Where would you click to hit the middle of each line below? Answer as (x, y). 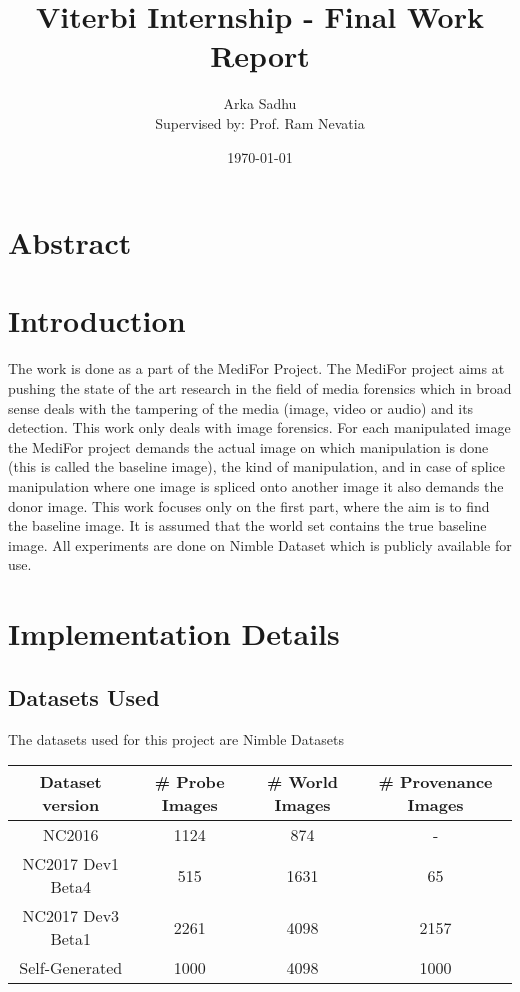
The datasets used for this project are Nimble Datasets (176, 738)
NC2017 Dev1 (71, 864)
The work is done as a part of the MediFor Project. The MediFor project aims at (256, 368)
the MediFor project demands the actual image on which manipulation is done (248, 446)
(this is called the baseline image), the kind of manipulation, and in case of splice (256, 466)
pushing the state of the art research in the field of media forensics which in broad (260, 388)
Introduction (97, 320)
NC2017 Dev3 (71, 916)
